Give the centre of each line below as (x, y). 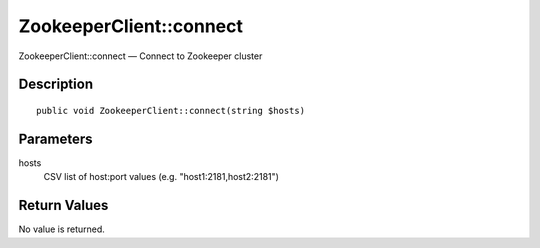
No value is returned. (61, 229)
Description (56, 84)
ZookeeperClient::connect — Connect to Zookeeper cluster (140, 56)
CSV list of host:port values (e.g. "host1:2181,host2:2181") (161, 177)
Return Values (63, 205)
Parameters (55, 138)
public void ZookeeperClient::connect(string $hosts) (170, 110)
